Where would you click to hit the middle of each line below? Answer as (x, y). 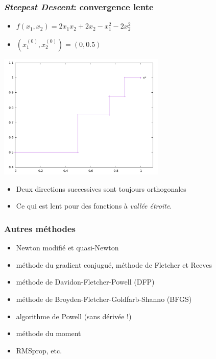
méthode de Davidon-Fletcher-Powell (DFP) (85, 282)
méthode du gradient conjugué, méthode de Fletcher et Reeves (114, 264)
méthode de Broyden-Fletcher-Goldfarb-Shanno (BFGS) (104, 299)
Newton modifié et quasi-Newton (67, 248)
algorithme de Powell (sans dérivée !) (74, 316)
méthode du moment (49, 333)
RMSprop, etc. (39, 350)
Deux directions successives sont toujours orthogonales (101, 188)
